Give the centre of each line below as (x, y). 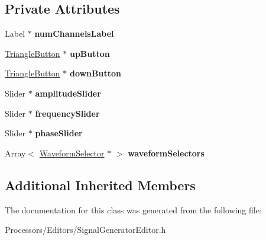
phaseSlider (59, 133)
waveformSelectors (166, 153)
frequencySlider (67, 113)
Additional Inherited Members (100, 185)
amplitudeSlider (68, 93)
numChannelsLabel (74, 33)
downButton (95, 73)
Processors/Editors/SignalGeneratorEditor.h (85, 230)
